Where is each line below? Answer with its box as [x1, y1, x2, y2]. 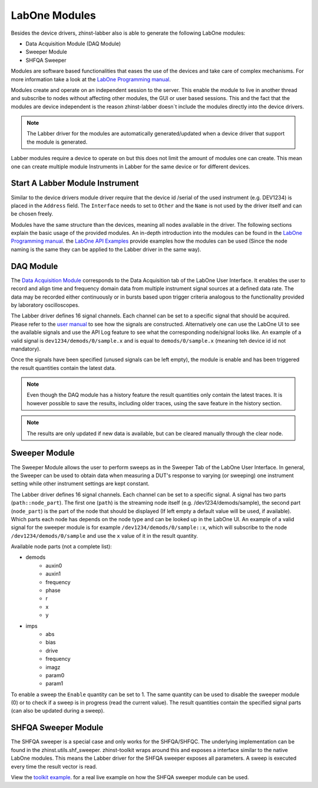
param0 [45, 671, 65, 678]
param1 [45, 680, 64, 687]
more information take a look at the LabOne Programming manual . [11, 75, 171, 82]
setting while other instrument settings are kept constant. [11, 480, 150, 487]
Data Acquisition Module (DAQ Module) [25, 40, 121, 47]
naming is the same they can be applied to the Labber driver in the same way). [11, 246, 201, 253]
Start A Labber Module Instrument [11, 178, 140, 188]
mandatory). [11, 345, 41, 352]
